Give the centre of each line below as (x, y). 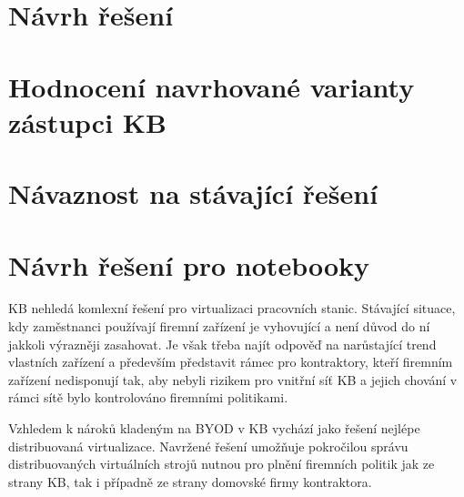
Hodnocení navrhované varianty (212, 86)
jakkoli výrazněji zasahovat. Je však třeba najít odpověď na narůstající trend (222, 344)
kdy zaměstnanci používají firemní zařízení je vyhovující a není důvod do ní (219, 326)
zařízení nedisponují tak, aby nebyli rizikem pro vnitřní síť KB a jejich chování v (233, 379)
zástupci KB (87, 122)
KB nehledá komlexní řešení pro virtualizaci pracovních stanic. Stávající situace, (232, 308)
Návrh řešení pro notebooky (189, 264)
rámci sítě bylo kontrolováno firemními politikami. (148, 397)
